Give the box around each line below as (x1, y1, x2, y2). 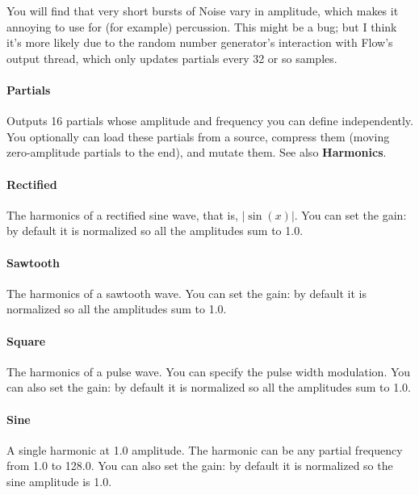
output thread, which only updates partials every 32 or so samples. (6, 49, 337, 66)
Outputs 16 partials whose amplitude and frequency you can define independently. (6, 112, 413, 129)
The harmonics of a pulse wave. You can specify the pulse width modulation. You (6, 363, 411, 380)
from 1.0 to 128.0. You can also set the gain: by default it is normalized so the (6, 457, 393, 474)
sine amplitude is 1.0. (6, 472, 112, 489)
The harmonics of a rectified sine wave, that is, (6, 206, 238, 223)
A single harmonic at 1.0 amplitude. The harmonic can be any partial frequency (6, 441, 403, 458)
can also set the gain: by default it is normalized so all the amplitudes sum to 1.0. (6, 379, 411, 396)
